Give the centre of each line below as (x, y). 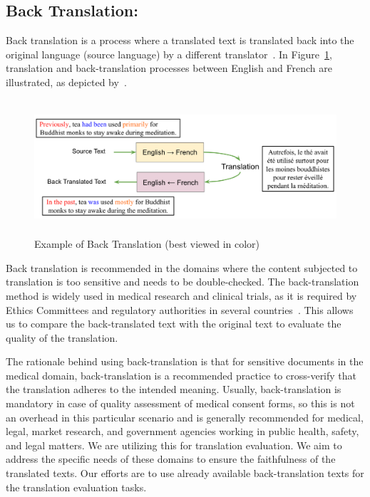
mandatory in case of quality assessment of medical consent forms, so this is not (180, 403)
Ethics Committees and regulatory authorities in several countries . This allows (180, 309)
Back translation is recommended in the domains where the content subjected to (182, 267)
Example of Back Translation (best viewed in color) (147, 244)
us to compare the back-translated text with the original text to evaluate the (174, 324)
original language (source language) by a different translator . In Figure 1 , (169, 54)
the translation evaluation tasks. (76, 487)
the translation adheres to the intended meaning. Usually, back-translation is (174, 389)
